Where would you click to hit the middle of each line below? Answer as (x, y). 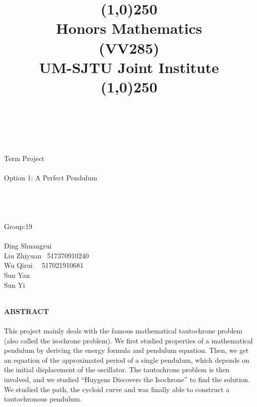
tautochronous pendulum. (43, 399)
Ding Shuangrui (28, 246)
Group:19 (18, 226)
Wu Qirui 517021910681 (44, 265)
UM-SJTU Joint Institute (129, 67)
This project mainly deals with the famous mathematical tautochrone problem (123, 330)
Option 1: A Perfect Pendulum (51, 178)
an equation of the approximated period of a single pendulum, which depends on (127, 360)
